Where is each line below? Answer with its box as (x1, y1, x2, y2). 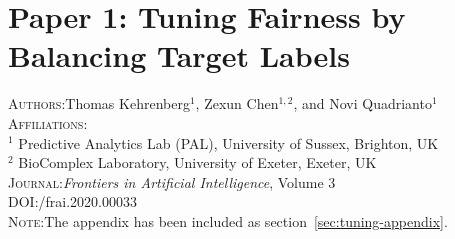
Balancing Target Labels (8, 35, 350, 76)
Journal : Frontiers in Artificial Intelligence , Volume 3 (8, 171, 336, 192)
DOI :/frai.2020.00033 (8, 191, 137, 212)
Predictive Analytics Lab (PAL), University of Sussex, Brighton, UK (18, 132, 439, 153)
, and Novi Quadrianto (293, 93, 432, 114)
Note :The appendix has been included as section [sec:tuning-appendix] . (8, 210, 448, 231)
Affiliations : (8, 112, 88, 133)
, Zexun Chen (195, 93, 279, 114)
